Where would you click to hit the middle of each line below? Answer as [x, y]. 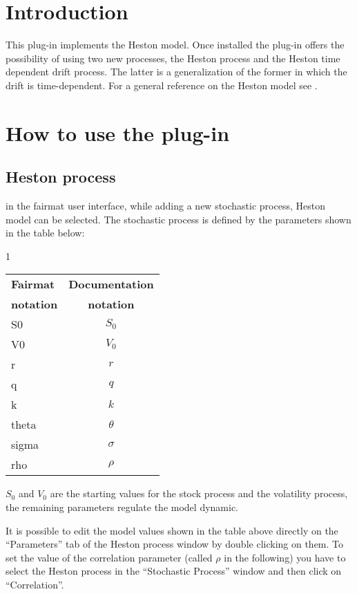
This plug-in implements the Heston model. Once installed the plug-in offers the [175, 45]
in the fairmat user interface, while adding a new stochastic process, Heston [165, 206]
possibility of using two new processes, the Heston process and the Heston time [173, 58]
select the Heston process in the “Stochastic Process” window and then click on [174, 571]
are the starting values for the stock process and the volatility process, [199, 493]
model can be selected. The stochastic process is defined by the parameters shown [178, 219]
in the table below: [45, 233]
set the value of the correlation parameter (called [109, 557]
